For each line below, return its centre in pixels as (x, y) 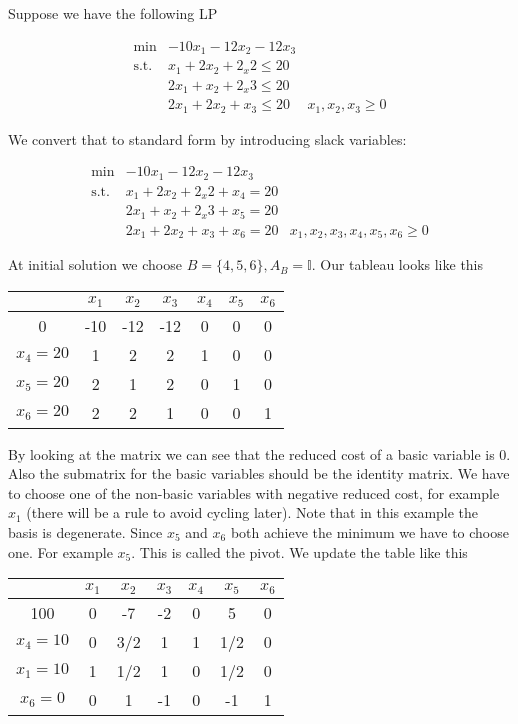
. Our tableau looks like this (397, 264)
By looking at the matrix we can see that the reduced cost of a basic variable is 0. (259, 453)
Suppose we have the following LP (113, 13)
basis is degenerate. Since (85, 531)
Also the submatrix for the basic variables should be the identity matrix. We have (259, 473)
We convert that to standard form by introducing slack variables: (207, 138)
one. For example (60, 551)
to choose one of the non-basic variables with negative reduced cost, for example (254, 492)
